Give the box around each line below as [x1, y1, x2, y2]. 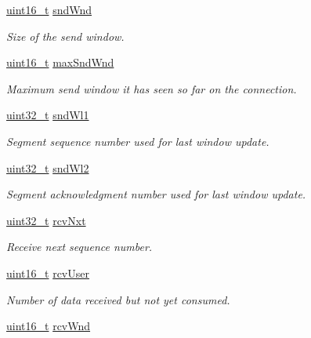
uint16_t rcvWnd [6, 318, 91, 334]
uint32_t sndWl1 [6, 107, 89, 123]
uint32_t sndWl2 [6, 159, 89, 176]
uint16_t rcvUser [6, 264, 89, 281]
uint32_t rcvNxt [6, 212, 86, 228]
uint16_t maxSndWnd [6, 54, 114, 71]
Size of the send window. [6, 27, 125, 44]
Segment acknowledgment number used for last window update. [6, 186, 306, 202]
